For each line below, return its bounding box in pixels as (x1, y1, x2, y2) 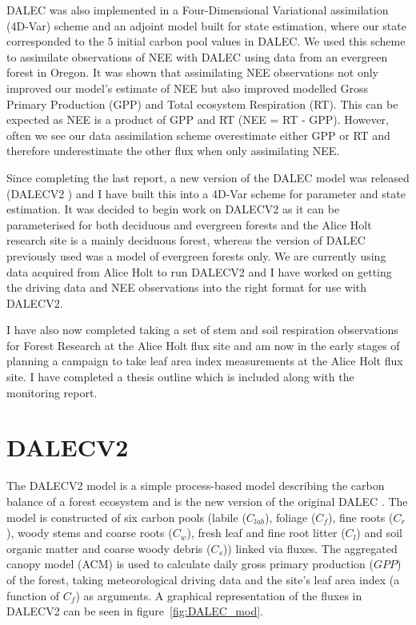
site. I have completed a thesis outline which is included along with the (6, 368, 354, 385)
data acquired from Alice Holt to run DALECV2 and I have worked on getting (6, 263, 392, 280)
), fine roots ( (327, 508, 394, 525)
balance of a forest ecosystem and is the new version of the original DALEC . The (6, 492, 408, 509)
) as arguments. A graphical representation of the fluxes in (75, 587, 362, 603)
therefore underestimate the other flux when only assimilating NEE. (6, 142, 340, 159)
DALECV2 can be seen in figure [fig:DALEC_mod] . (6, 603, 263, 619)
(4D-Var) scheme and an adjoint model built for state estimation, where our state (6, 17, 406, 34)
